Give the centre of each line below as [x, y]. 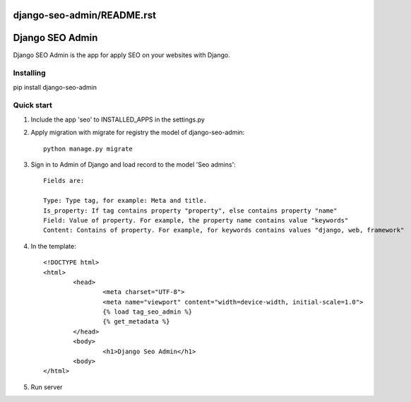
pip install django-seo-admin [55, 87]
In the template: [54, 246]
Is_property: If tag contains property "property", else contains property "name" [190, 211]
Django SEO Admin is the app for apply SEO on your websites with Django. [121, 55]
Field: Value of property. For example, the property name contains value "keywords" [196, 220]
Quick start [33, 105]
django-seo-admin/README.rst [85, 15]
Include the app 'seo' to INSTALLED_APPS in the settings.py [118, 119]
